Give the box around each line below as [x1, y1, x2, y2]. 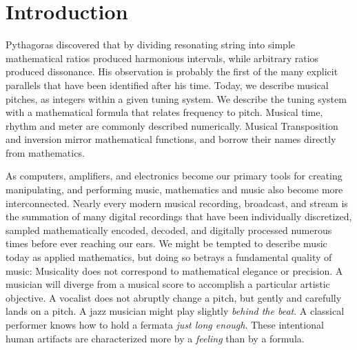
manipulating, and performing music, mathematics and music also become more [6, 182, 343, 197]
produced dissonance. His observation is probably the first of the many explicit [6, 64, 338, 79]
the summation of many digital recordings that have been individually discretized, [6, 209, 352, 224]
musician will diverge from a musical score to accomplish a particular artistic [6, 277, 330, 291]
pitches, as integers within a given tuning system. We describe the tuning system [6, 91, 347, 106]
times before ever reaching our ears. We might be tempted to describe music [6, 236, 327, 251]
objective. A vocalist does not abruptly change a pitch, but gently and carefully [6, 290, 342, 304]
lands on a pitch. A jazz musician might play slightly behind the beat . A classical [6, 304, 345, 318]
